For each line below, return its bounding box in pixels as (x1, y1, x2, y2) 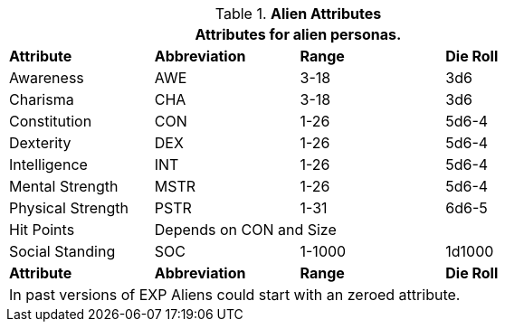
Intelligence (9, 155, 88, 174)
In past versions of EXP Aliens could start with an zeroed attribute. (9, 286, 461, 304)
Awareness (9, 69, 84, 87)
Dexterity (9, 134, 71, 152)
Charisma (9, 90, 74, 108)
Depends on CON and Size (154, 221, 337, 239)
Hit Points (9, 221, 75, 239)
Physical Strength (9, 199, 129, 217)
